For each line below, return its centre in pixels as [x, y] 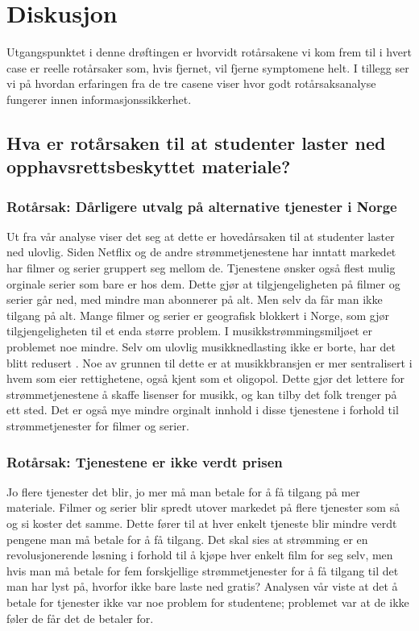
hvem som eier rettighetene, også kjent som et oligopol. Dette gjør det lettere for [206, 378]
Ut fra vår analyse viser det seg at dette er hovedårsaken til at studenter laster [201, 236]
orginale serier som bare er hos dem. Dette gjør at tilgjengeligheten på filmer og [203, 283]
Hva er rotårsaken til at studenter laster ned [196, 142]
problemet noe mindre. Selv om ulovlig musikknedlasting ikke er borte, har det [201, 347]
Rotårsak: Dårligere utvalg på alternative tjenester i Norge [202, 206]
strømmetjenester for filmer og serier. [98, 426]
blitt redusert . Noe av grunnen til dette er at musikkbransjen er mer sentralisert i [209, 362]
